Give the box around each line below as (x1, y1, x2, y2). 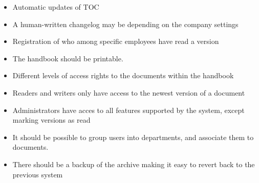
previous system (12, 169, 63, 179)
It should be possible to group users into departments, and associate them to (12, 131, 254, 142)
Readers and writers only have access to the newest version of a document (12, 87, 245, 98)
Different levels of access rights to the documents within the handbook (12, 70, 234, 81)
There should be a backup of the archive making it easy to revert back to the (12, 158, 255, 169)
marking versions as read (12, 115, 91, 125)
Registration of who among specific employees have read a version (12, 36, 219, 47)
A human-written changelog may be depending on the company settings (12, 18, 239, 29)
